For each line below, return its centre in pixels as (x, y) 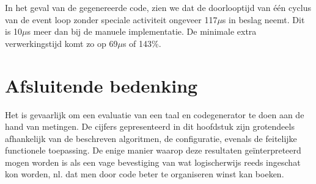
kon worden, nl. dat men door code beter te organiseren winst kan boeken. (145, 174)
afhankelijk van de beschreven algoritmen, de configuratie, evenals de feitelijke (151, 138)
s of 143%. (142, 43)
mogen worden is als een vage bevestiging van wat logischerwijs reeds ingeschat (153, 162)
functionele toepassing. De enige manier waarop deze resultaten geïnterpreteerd (153, 150)
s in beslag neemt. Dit (263, 19)
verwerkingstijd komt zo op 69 (61, 43)
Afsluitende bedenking (101, 85)
